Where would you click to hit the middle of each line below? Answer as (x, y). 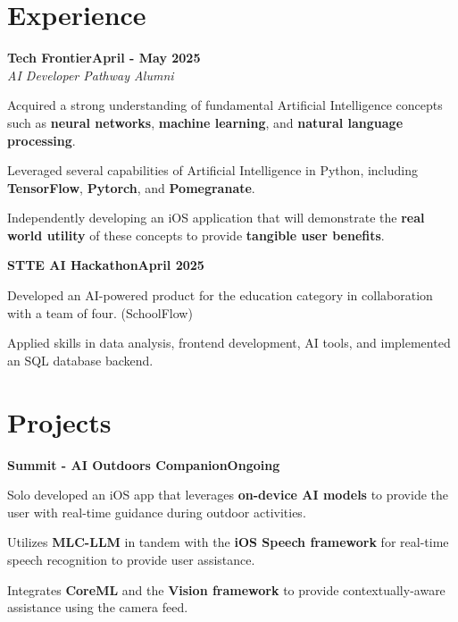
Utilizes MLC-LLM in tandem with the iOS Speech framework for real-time (228, 542)
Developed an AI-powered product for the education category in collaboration (220, 295)
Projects (59, 421)
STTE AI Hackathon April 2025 (106, 265)
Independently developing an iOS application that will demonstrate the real (216, 218)
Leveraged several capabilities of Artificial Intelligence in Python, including (212, 170)
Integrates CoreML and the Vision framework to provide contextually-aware (226, 589)
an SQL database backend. (80, 360)
